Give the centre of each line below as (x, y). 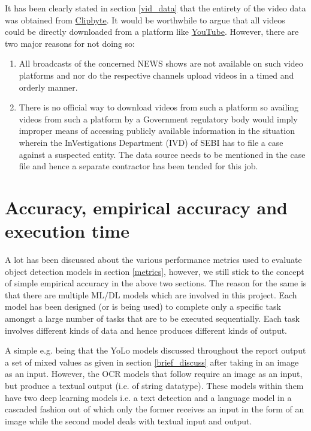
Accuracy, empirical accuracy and (146, 207)
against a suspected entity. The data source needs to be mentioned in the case (162, 154)
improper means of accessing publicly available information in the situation (157, 131)
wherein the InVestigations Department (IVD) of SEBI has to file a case (151, 142)
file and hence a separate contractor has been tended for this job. (138, 166)
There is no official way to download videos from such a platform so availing (159, 107)
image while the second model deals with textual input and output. (129, 420)
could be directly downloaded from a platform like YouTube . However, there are (152, 32)
